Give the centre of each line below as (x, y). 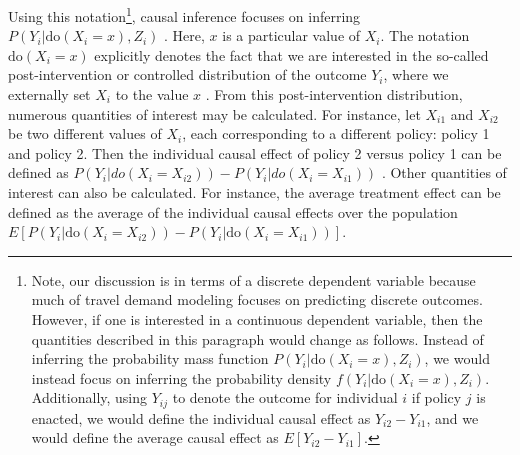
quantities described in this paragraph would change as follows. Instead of (257, 338)
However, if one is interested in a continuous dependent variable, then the (257, 318)
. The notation (425, 35)
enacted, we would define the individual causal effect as (201, 417)
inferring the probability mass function (150, 358)
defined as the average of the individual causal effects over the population (233, 211)
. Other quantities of (444, 172)
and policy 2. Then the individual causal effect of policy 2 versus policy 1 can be (255, 152)
